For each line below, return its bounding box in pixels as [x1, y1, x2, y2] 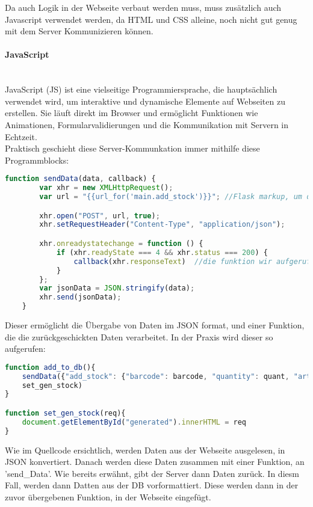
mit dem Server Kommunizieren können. [5, 25, 153, 37]
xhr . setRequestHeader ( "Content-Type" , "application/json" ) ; [39, 220, 285, 229]
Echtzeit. [5, 130, 37, 143]
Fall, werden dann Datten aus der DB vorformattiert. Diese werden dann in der [5, 479, 299, 491]
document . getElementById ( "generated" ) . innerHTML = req [22, 417, 247, 426]
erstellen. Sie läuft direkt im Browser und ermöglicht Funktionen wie [5, 106, 258, 119]
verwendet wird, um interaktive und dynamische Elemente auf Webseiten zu [5, 94, 285, 107]
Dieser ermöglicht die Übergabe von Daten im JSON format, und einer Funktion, [5, 319, 305, 331]
